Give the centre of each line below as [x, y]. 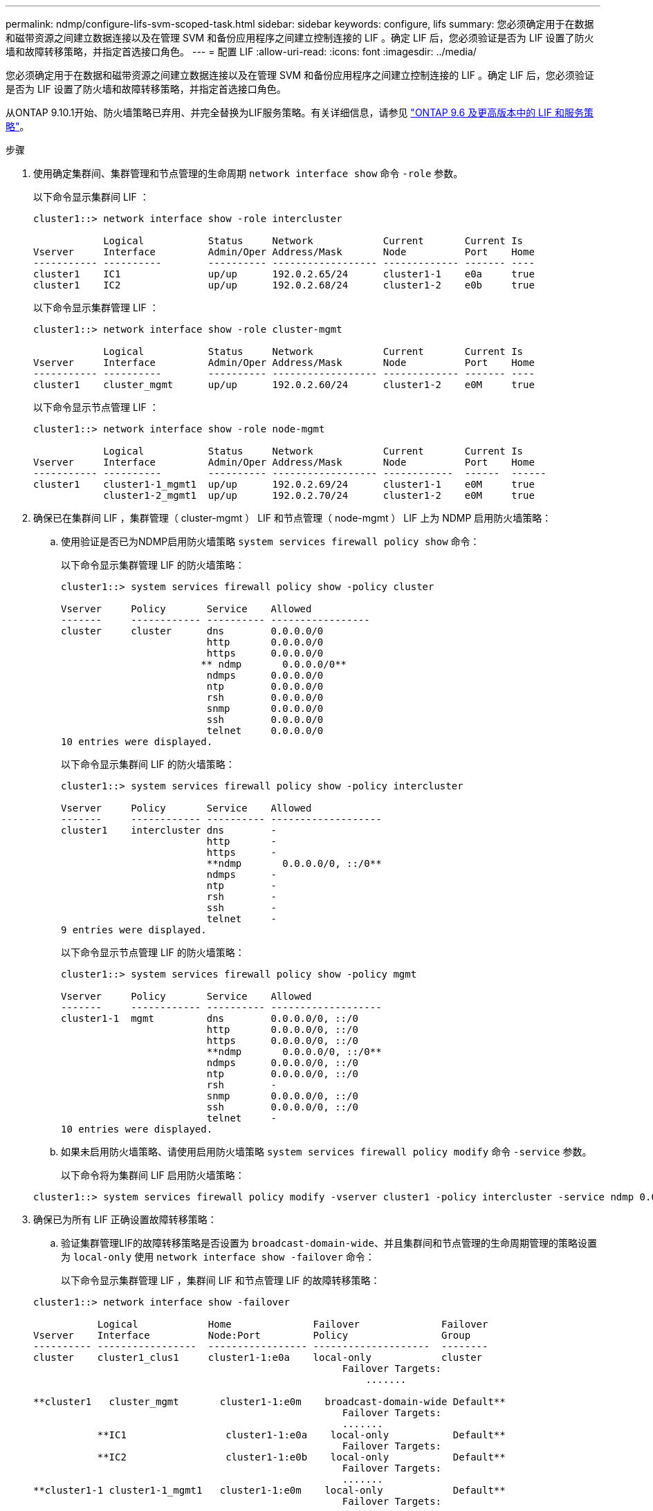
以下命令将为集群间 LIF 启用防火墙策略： [153, 1175]
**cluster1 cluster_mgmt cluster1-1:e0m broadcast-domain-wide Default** [269, 1402]
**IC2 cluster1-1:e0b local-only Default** [301, 1457]
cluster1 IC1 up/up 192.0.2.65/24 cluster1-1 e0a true [284, 274]
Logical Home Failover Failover [293, 1324]
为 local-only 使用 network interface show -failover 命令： [218, 1257]
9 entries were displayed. [134, 930]
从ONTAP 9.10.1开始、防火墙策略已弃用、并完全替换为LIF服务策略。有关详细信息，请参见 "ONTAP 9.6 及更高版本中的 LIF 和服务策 [300, 112]
